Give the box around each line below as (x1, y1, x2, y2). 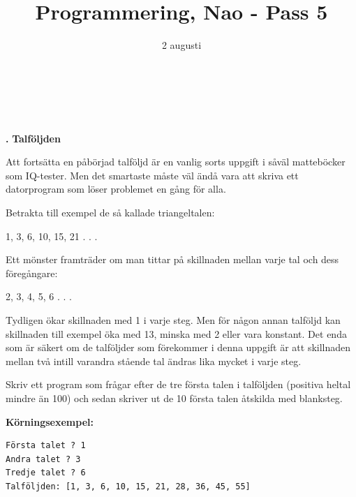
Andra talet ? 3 (6, 454, 81, 464)
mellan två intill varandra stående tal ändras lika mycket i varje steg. (6, 353, 302, 368)
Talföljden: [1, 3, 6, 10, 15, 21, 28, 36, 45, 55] (6, 481, 251, 491)
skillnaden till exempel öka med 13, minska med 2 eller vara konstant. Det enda (6, 326, 347, 341)
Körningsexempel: (6, 414, 94, 429)
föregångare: (6, 265, 58, 280)
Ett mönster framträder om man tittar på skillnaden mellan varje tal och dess (6, 252, 339, 267)
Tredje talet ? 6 (6, 468, 86, 478)
